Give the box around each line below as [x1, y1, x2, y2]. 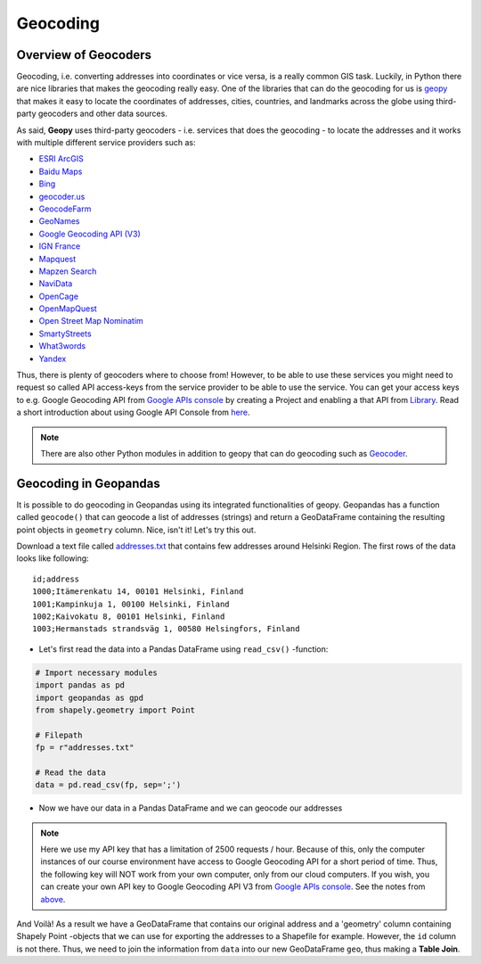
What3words [38, 341, 86, 351]
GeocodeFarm [38, 203, 92, 214]
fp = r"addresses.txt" [35, 743, 135, 753]
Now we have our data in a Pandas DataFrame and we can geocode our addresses [38, 803, 343, 813]
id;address [32, 573, 80, 584]
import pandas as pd [35, 680, 125, 690]
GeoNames [38, 216, 80, 227]
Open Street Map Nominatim [38, 316, 144, 326]
